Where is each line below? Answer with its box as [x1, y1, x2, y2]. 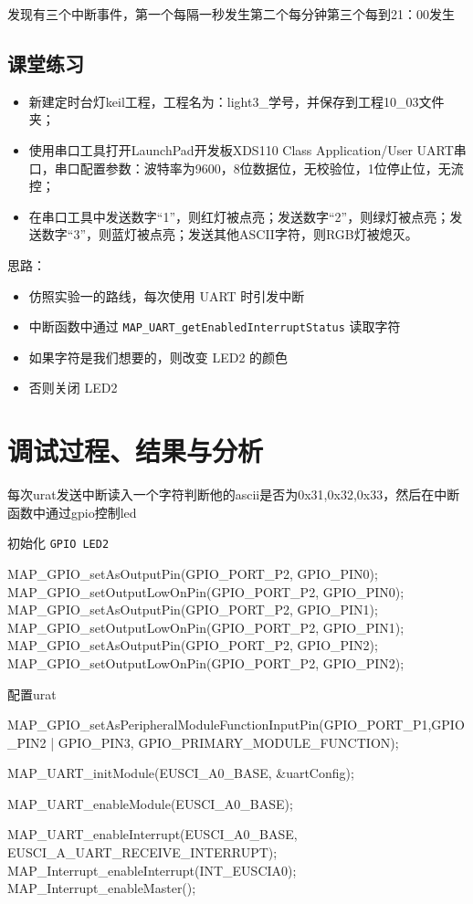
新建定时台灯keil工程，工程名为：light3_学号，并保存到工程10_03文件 [28, 91, 445, 110]
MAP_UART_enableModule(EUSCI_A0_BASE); [7, 794, 293, 813]
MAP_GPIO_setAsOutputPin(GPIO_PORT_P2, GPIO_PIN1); [7, 600, 378, 619]
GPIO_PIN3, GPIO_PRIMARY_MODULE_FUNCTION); [58, 732, 399, 752]
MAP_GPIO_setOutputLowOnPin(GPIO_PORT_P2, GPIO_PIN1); [7, 617, 405, 636]
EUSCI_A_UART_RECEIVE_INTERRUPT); [7, 843, 278, 862]
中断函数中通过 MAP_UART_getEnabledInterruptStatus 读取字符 [28, 317, 401, 336]
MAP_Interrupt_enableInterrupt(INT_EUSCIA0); [7, 860, 297, 879]
